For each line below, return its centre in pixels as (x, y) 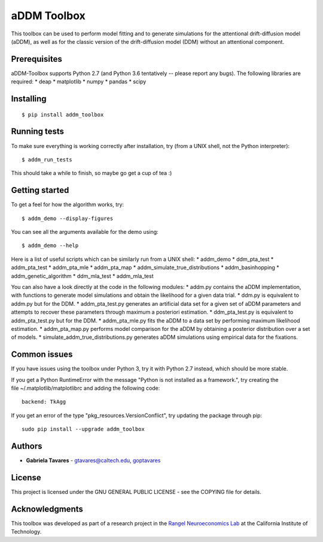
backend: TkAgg (44, 402)
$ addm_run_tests (47, 159)
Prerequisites (36, 59)
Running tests (38, 132)
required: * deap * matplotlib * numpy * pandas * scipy (79, 82)
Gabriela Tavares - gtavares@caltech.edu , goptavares (93, 460)
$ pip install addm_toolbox (63, 115)
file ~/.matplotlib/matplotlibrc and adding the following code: (86, 388)
